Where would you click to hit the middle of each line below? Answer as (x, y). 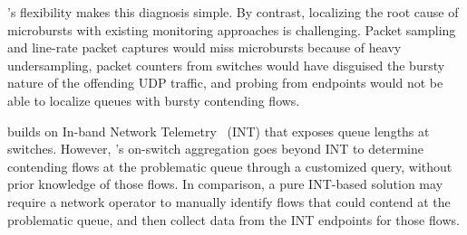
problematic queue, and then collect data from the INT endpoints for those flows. (233, 219)
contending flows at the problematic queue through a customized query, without (230, 166)
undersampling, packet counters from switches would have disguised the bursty (226, 65)
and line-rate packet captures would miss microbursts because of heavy (204, 47)
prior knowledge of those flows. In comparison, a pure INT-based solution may (225, 184)
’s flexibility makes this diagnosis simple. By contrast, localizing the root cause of (233, 12)
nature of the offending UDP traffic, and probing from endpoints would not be (225, 83)
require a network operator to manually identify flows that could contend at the (229, 201)
